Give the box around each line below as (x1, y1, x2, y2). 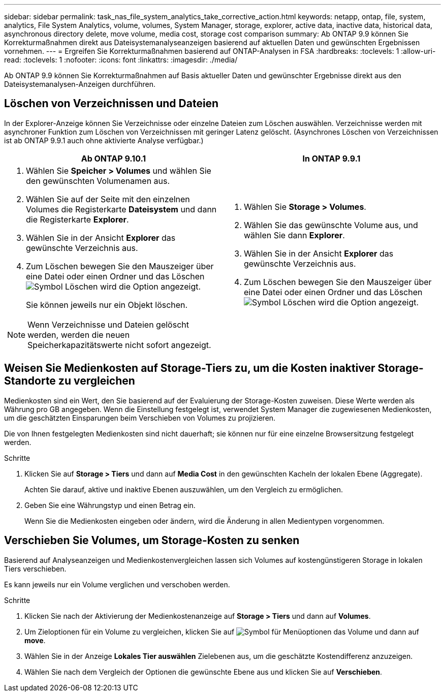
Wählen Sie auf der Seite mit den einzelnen (26, 194, 190, 204)
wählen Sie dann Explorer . (244, 230, 345, 240)
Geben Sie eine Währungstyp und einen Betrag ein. (24, 500, 196, 510)
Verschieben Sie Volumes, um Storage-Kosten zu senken (4, 534, 300, 547)
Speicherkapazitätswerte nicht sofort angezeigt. (27, 339, 211, 350)
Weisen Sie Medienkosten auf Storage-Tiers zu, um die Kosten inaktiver (4, 362, 375, 375)
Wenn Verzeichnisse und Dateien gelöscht (27, 319, 189, 330)
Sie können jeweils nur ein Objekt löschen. (26, 299, 188, 310)
